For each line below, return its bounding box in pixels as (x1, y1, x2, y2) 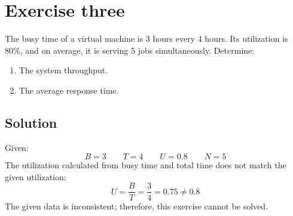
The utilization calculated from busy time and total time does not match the (5, 159, 286, 171)
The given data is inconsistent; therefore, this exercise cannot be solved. (5, 199, 268, 212)
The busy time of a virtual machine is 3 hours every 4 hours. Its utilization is (5, 32, 288, 45)
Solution (5, 113, 57, 131)
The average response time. (19, 84, 119, 96)
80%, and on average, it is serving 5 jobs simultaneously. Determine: (5, 44, 255, 56)
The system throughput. (19, 64, 108, 76)
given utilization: (5, 170, 66, 183)
